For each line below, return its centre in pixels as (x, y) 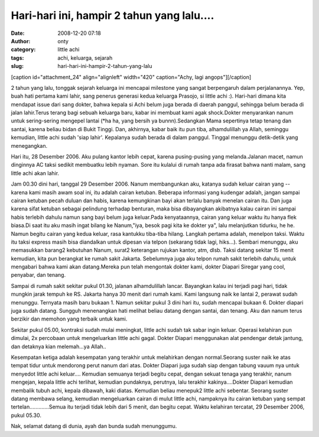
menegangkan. (29, 145)
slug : (17, 66)
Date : (18, 33)
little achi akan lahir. (35, 173)
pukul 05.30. (26, 415)
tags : (17, 58)
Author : (21, 41)
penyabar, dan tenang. (38, 275)
